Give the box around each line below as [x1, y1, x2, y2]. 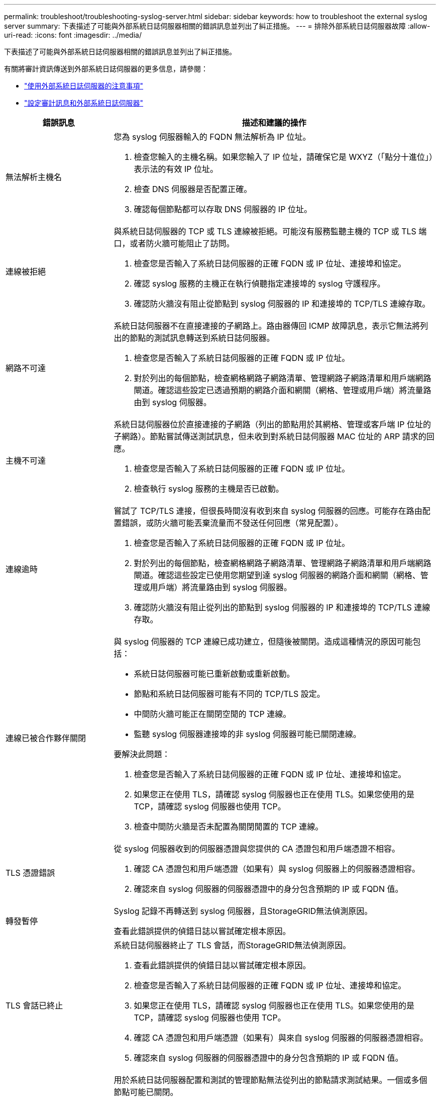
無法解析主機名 [6, 172, 62, 182]
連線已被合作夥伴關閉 [6, 733, 86, 743]
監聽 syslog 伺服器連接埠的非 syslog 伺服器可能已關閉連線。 [134, 729, 361, 739]
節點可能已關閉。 [114, 1087, 178, 1097]
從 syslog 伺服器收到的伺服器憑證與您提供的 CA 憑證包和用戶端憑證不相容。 [114, 844, 400, 854]
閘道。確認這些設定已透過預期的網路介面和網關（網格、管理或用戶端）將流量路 [134, 385, 431, 395]
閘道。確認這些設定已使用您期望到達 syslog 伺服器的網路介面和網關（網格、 [134, 570, 420, 580]
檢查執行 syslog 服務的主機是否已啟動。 [134, 484, 284, 494]
